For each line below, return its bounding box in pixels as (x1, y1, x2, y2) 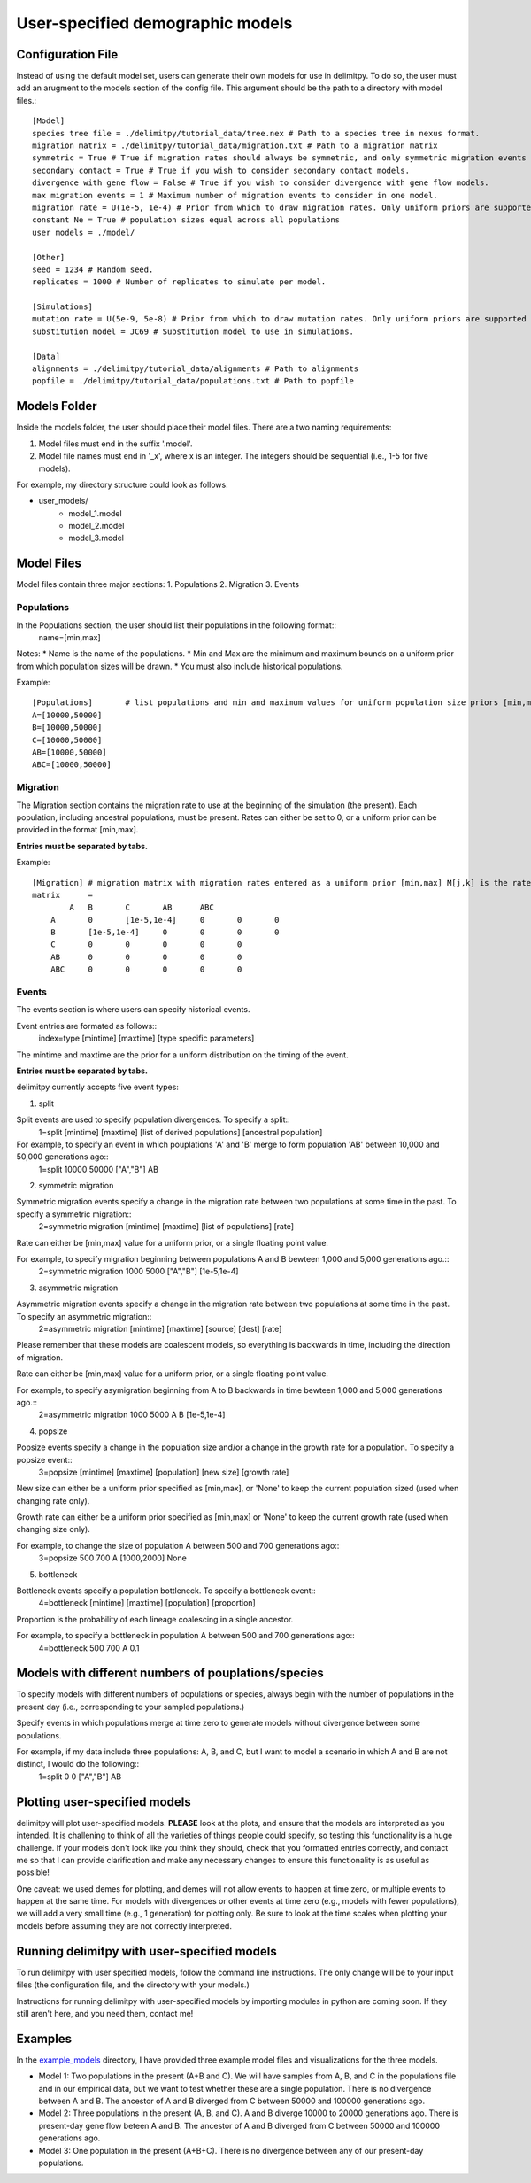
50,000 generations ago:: (16, 1151, 110, 1162)
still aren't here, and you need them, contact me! (16, 2008, 194, 2018)
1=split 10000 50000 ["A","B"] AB (38, 1164, 159, 1174)
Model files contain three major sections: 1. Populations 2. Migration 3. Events (16, 579, 300, 590)
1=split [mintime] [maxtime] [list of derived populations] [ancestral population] (38, 1126, 323, 1137)
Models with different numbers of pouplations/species (16, 1666, 325, 1681)
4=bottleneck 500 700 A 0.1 (38, 1643, 140, 1653)
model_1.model (68, 507, 123, 518)
